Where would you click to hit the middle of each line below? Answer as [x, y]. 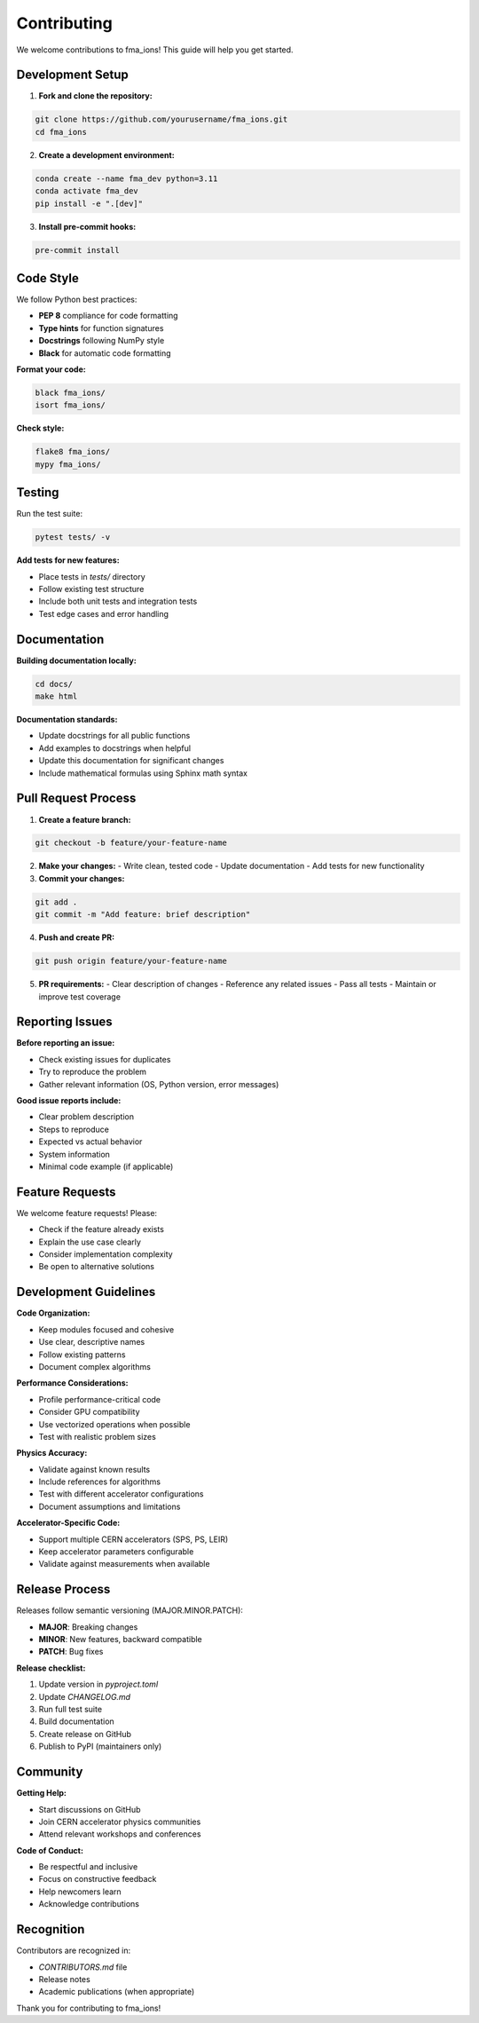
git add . [56, 902]
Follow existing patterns [82, 1355]
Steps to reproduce [74, 1129]
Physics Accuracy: [52, 1453]
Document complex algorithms [94, 1366]
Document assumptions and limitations [110, 1506]
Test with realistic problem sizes [98, 1436]
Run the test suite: [50, 514]
